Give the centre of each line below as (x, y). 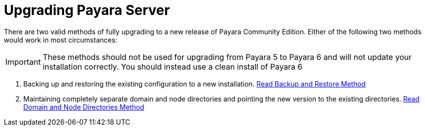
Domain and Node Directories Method (84, 107)
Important (23, 62)
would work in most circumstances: (61, 40)
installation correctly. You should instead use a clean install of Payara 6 (172, 66)
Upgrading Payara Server (87, 10)
